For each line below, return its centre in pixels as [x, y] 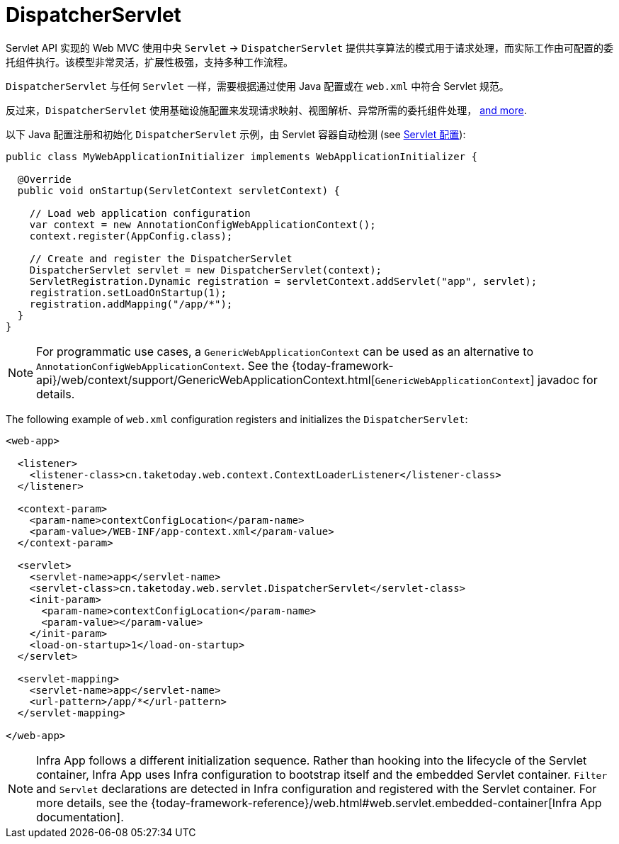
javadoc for [568, 379]
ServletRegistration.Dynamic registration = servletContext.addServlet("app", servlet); [283, 281]
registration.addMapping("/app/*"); [131, 304]
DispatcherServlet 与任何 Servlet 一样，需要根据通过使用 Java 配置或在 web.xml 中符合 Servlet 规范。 [257, 86]
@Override [44, 179]
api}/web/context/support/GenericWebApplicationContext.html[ [206, 379]
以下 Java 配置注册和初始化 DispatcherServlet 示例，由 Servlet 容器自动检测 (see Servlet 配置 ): [236, 134]
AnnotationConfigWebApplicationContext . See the [163, 365]
